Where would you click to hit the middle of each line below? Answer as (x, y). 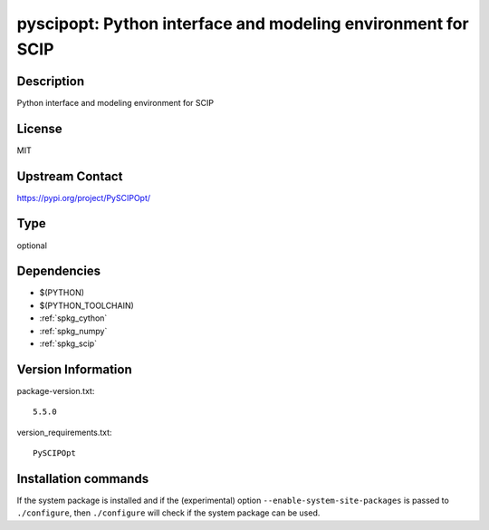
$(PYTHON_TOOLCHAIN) (87, 305)
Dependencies (59, 271)
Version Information (74, 369)
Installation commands (83, 479)
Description (51, 81)
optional (32, 246)
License (39, 128)
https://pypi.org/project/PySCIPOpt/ (84, 198)
